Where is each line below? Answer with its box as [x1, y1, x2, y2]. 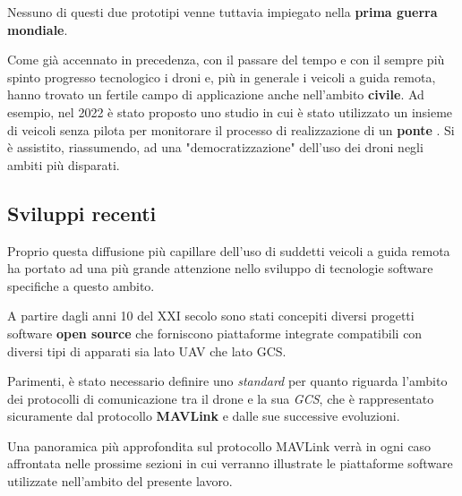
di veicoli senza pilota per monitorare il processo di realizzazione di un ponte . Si [7, 120, 455, 139]
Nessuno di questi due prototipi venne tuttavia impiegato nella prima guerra [7, 3, 438, 21]
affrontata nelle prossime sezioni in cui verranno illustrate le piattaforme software [7, 454, 453, 473]
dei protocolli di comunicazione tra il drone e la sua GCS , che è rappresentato [7, 389, 434, 407]
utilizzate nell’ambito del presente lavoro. [7, 472, 233, 491]
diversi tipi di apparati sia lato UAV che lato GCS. [7, 341, 287, 360]
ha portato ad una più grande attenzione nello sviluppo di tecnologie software [7, 259, 433, 278]
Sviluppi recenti [7, 199, 157, 227]
